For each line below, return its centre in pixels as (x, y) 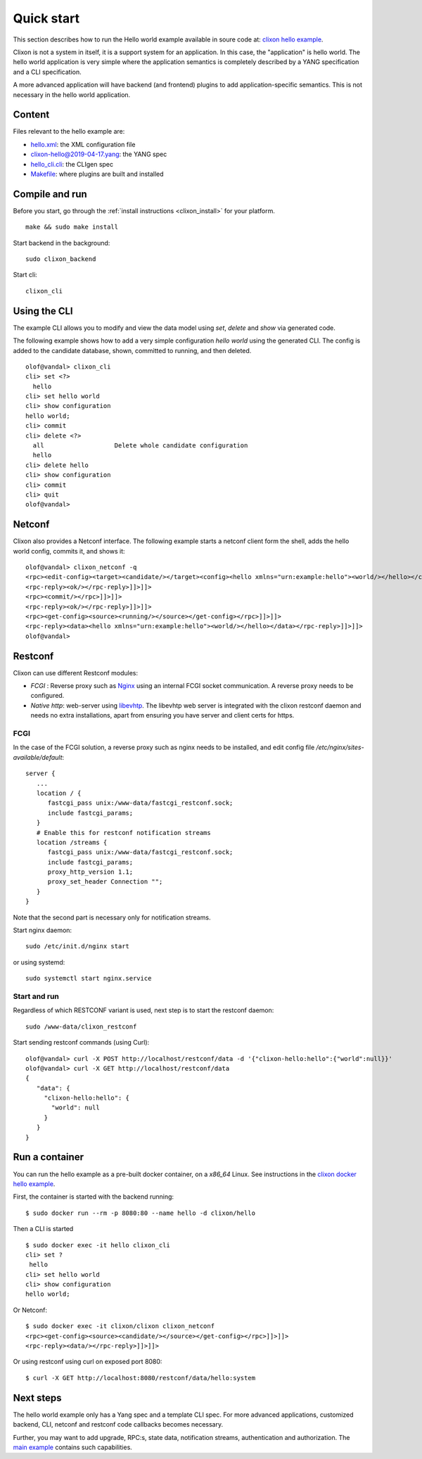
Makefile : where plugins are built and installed (97, 174)
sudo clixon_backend (61, 259)
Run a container (49, 1157)
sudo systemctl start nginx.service (89, 979)
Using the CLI (43, 311)
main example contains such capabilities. (73, 1447)
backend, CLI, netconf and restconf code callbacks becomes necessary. (118, 1425)
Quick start (46, 18)
